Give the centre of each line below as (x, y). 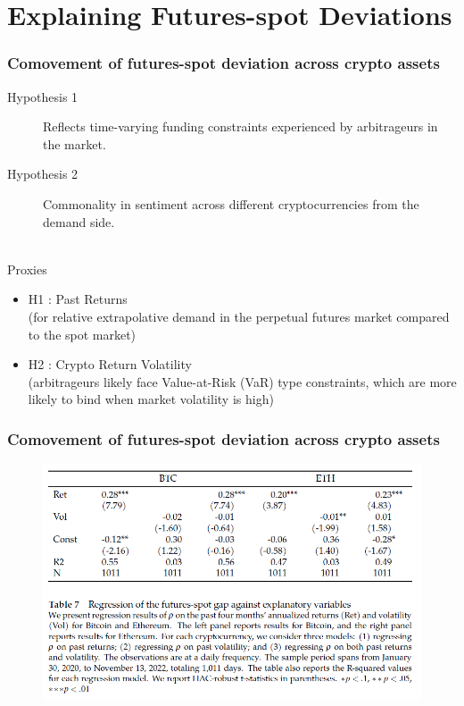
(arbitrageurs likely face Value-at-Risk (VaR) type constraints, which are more (242, 381)
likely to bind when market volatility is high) (151, 399)
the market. (75, 143)
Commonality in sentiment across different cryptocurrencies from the (231, 203)
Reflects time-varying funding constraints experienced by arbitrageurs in (240, 126)
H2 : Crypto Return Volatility (110, 364)
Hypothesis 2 (43, 174)
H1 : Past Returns (78, 299)
